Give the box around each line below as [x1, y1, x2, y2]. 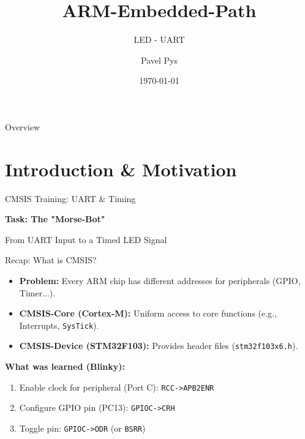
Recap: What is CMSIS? [5, 253, 97, 266]
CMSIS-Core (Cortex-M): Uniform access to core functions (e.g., [19, 307, 277, 320]
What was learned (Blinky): [5, 360, 126, 373]
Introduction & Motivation [5, 156, 237, 181]
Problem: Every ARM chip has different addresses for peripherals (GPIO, [19, 274, 301, 287]
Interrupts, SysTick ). [19, 318, 99, 331]
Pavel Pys [141, 53, 178, 66]
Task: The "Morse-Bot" [5, 212, 105, 225]
